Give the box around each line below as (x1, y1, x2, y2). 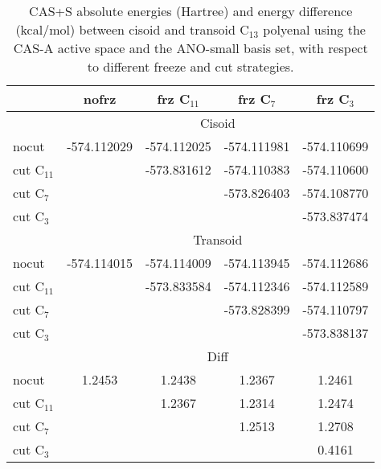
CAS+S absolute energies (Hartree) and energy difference (29, 2, 353, 20)
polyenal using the (263, 20, 366, 39)
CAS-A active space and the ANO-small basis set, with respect (13, 39, 368, 57)
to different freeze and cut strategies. (87, 57, 294, 76)
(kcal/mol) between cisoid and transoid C (15, 20, 249, 39)
